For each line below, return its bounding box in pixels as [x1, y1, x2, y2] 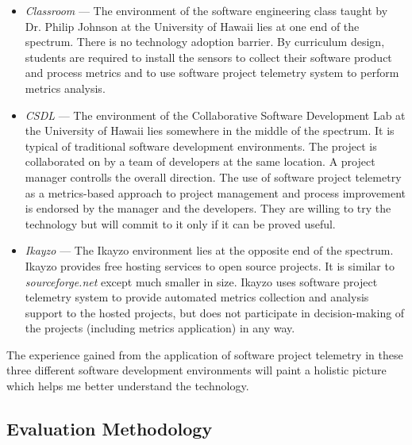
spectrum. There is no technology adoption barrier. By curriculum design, [25, 33, 385, 50]
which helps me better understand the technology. [6, 378, 249, 394]
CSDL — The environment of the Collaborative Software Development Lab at [25, 106, 406, 123]
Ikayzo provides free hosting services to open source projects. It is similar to [25, 257, 395, 274]
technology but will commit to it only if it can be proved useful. [25, 215, 336, 232]
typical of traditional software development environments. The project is [25, 137, 377, 154]
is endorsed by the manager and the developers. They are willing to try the [25, 200, 391, 217]
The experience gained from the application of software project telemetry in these [6, 346, 403, 363]
